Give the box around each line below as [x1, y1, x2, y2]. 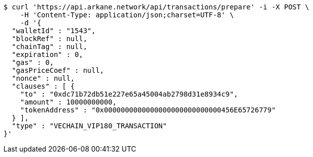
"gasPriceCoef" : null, [11, 66, 104, 74]
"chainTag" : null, [11, 43, 87, 51]
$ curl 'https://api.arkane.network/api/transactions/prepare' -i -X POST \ [3, 3, 310, 11]
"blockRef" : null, [11, 35, 87, 43]
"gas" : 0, [11, 58, 54, 66]
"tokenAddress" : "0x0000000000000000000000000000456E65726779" [20, 106, 276, 114]
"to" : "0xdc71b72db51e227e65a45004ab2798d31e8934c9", [20, 90, 238, 98]
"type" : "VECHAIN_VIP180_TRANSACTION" [11, 122, 167, 130]
